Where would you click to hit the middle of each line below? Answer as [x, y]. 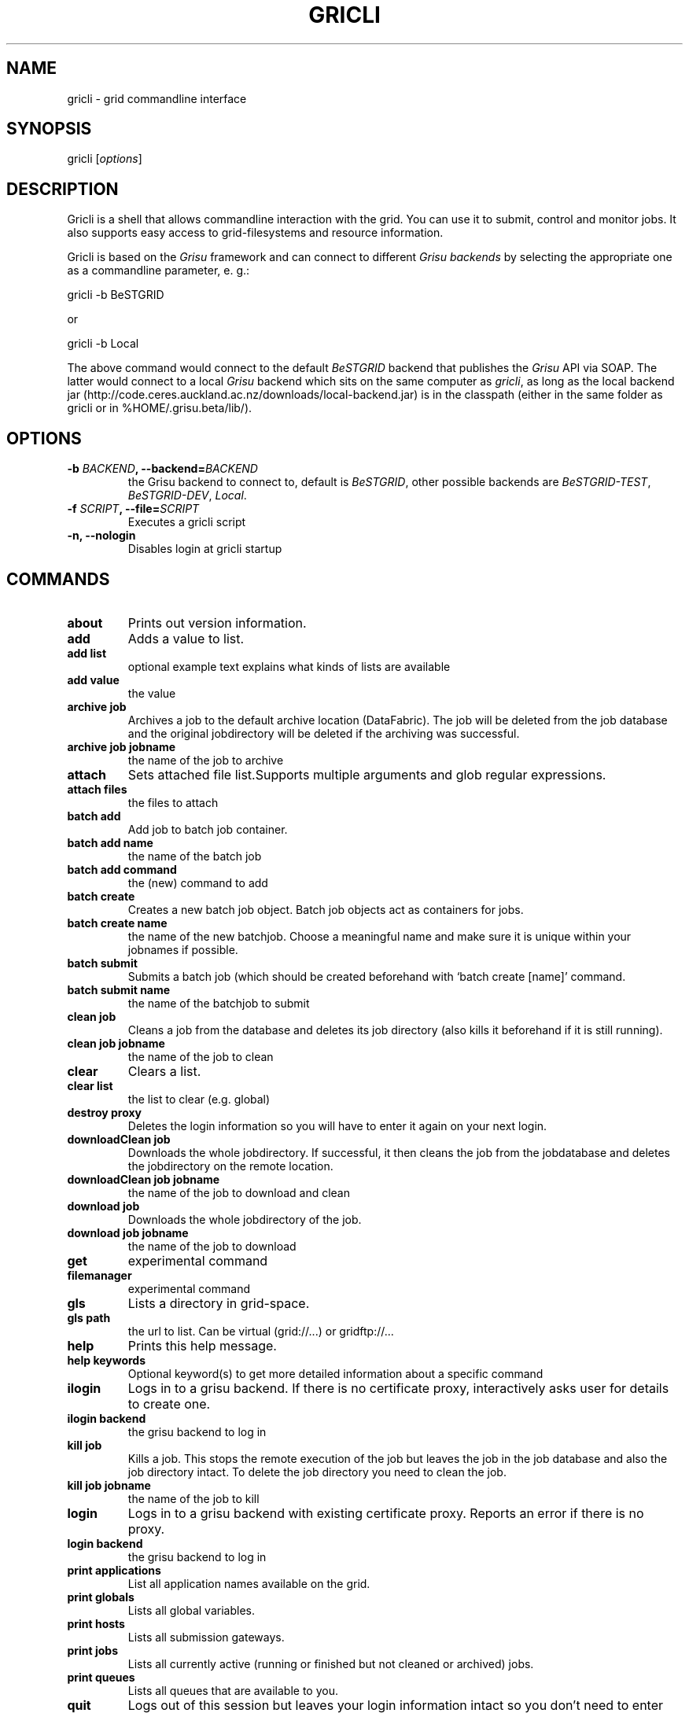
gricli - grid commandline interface [157, 98]
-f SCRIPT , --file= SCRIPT [133, 509]
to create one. [169, 1404]
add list [87, 653]
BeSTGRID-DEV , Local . [187, 495]
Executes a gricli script [187, 522]
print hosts [96, 1623]
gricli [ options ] [105, 159]
